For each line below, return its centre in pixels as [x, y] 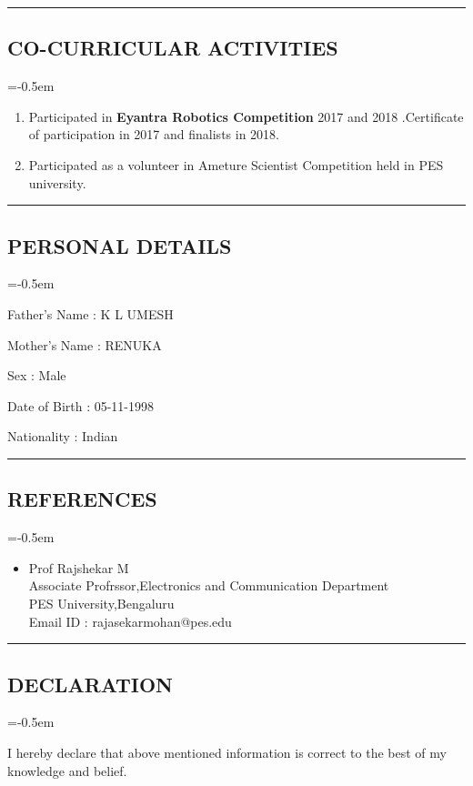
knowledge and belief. [67, 770]
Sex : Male [37, 375]
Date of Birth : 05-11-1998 [81, 405]
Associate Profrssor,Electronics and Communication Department [209, 585]
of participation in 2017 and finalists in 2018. [154, 134]
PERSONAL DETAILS [120, 245]
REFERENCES [82, 499]
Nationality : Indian [63, 436]
